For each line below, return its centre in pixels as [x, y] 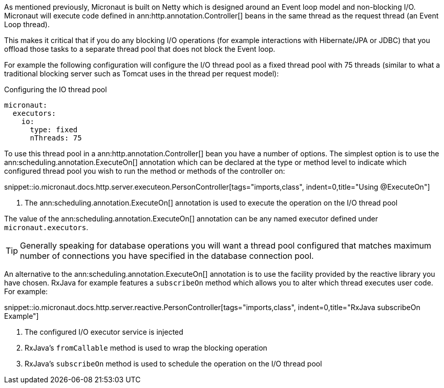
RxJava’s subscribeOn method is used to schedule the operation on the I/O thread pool [173, 364]
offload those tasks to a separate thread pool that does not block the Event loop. [140, 49]
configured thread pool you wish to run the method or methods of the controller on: [145, 171]
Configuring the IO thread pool [56, 89]
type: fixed [54, 130]
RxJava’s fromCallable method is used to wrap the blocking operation [146, 348]
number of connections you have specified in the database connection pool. [167, 256]
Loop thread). [27, 24]
